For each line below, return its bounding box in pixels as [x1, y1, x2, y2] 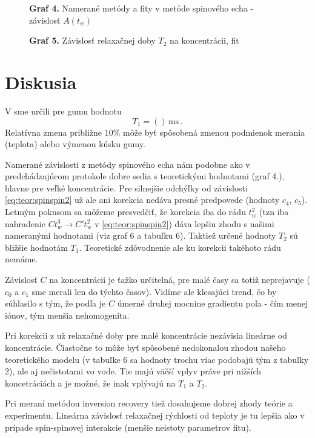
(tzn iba [259, 205, 289, 218]
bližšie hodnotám [5, 241, 68, 253]
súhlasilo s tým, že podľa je [5, 297, 106, 310]
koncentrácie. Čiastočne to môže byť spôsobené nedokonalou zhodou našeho [5, 341, 286, 353]
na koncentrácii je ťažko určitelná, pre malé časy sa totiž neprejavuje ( [49, 273, 310, 286]
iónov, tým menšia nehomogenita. [5, 308, 130, 321]
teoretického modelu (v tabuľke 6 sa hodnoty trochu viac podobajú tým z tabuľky [5, 353, 309, 365]
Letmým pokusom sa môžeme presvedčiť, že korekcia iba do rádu [5, 205, 246, 218]
